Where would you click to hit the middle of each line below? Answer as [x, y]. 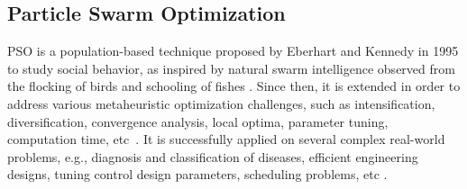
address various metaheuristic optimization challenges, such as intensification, [221, 103]
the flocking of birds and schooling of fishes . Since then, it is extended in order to [234, 86]
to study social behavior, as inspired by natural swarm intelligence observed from [231, 68]
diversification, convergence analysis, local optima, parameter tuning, [198, 121]
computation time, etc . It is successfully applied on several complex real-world [226, 139]
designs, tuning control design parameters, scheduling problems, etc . [197, 174]
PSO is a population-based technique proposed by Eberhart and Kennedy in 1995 [233, 51]
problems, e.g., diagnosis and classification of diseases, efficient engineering [213, 156]
